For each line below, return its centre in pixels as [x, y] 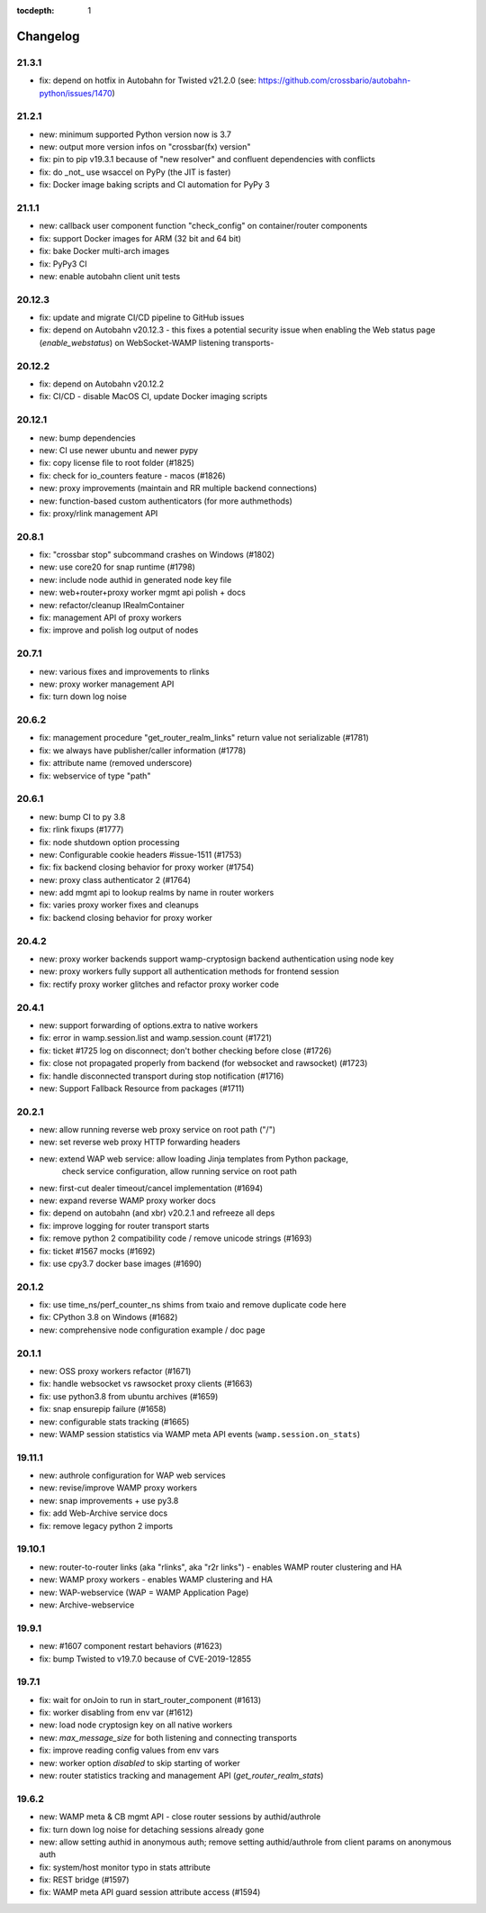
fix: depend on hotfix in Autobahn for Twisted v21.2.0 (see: [148, 80]
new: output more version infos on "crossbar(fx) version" [145, 147]
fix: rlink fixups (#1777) [81, 830]
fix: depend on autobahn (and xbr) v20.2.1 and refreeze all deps [157, 1213]
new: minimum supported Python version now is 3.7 [135, 134]
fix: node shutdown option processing [109, 842]
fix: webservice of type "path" [95, 776]
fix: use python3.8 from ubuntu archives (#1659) [129, 1396]
